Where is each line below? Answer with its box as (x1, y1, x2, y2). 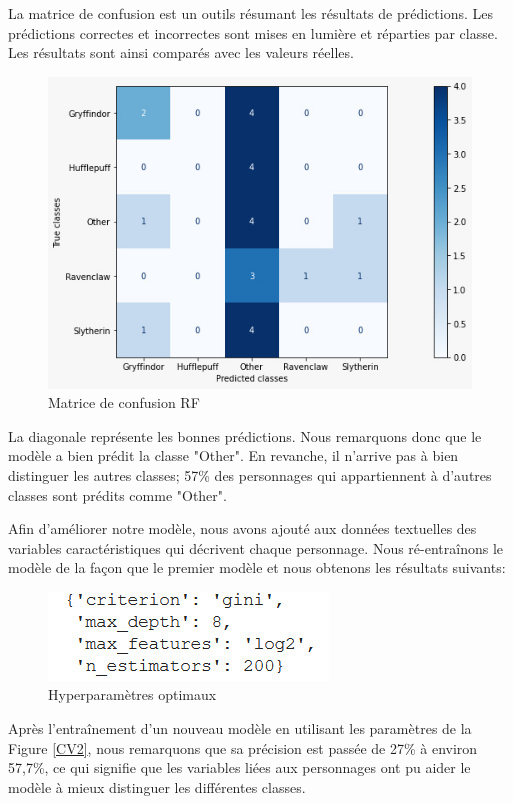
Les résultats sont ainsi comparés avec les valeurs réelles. (8, 42, 354, 63)
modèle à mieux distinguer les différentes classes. (8, 776, 306, 797)
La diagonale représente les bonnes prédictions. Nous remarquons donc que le (8, 425, 482, 446)
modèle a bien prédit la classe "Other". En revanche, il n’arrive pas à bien (8, 445, 459, 466)
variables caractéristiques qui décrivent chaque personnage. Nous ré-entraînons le (8, 537, 503, 558)
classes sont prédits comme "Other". (8, 484, 227, 505)
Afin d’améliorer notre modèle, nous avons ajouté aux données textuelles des (8, 518, 477, 539)
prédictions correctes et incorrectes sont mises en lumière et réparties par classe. (8, 22, 498, 43)
